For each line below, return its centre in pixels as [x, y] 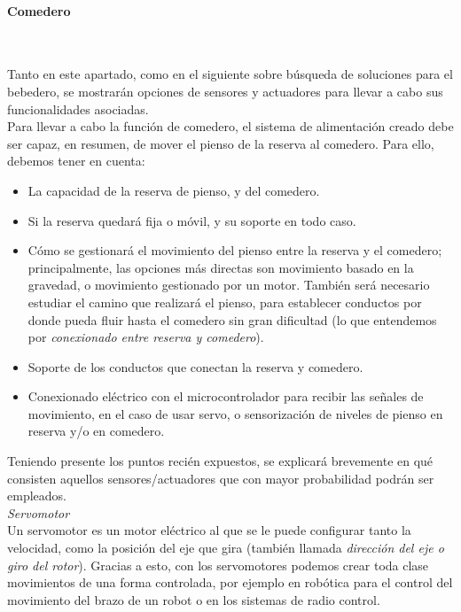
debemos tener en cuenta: [76, 161]
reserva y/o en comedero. [96, 431]
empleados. [37, 496]
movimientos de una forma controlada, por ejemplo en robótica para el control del [230, 582]
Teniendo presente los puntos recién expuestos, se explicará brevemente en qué [220, 461]
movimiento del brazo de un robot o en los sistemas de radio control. [194, 599]
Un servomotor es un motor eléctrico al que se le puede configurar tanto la [209, 530]
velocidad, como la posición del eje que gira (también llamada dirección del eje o [226, 548]
